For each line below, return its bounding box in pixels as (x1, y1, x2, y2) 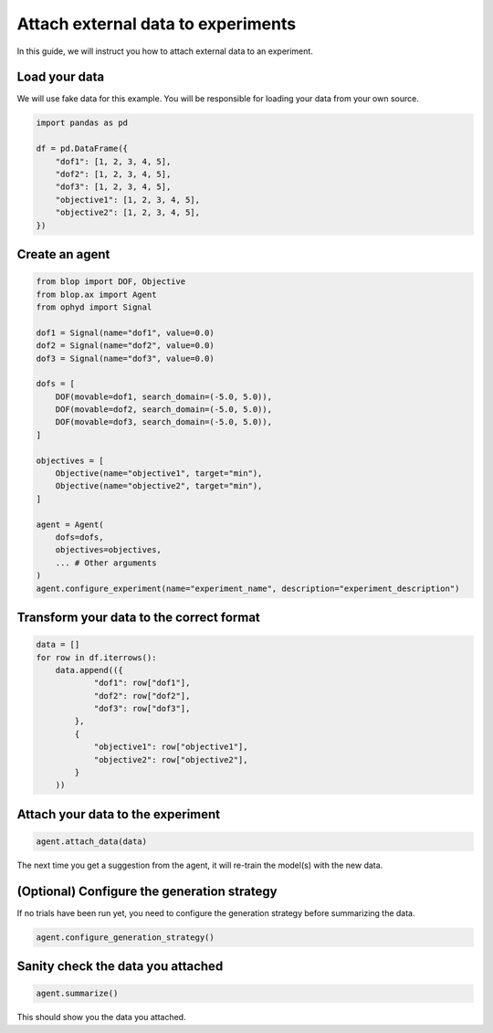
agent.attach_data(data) (36, 837, 148, 847)
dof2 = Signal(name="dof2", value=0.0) (36, 341, 215, 351)
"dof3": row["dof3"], (93, 703, 191, 714)
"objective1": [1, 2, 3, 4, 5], (55, 195, 201, 205)
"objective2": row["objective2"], (93, 754, 248, 764)
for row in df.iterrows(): (36, 652, 157, 662)
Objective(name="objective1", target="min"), (55, 469, 263, 479)
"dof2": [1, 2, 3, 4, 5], (55, 169, 172, 179)
